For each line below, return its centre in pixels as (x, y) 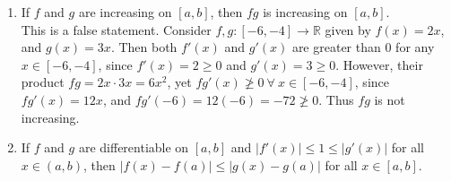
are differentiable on (134, 147)
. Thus (336, 99)
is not (390, 99)
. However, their (379, 64)
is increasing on (305, 12)
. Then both (144, 47)
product (43, 82)
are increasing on (125, 12)
